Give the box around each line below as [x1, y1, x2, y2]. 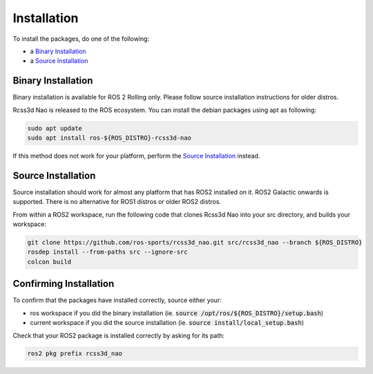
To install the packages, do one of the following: [12, 35, 150, 43]
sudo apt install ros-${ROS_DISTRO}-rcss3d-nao [27, 134, 191, 142]
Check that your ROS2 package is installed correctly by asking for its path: [12, 331, 224, 339]
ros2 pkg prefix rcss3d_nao [27, 350, 122, 357]
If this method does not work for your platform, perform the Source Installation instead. [12, 151, 260, 160]
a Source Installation [30, 57, 88, 65]
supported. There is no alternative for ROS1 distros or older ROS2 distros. [12, 198, 221, 206]
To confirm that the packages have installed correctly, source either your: [12, 296, 222, 304]
